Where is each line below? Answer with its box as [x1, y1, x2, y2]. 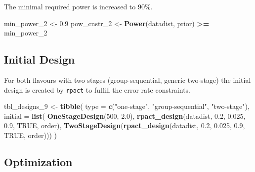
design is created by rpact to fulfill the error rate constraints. [4, 84, 191, 95]
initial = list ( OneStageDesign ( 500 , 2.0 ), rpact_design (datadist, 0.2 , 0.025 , [4, 110, 246, 121]
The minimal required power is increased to [4, 1, 136, 11]
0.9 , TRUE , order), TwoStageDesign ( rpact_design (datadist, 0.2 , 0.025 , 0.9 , [4, 120, 245, 131]
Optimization [4, 154, 73, 169]
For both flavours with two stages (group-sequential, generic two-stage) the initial [4, 74, 251, 85]
